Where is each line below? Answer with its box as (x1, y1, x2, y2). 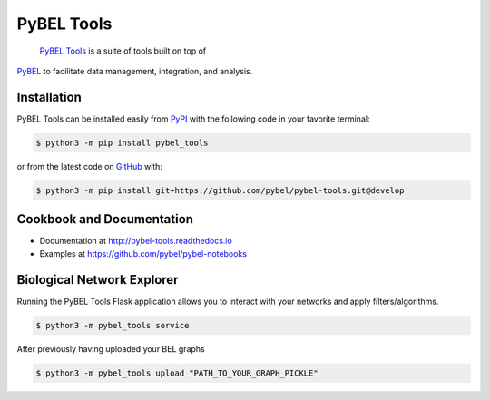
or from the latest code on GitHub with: (16, 161, 163, 171)
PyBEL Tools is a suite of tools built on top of (39, 45, 207, 56)
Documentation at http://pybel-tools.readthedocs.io (39, 236, 233, 247)
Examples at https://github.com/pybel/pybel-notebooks (39, 248, 247, 259)
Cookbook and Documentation (16, 211, 194, 227)
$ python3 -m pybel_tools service (35, 320, 190, 330)
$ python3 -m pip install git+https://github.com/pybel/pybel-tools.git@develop (35, 185, 405, 195)
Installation (16, 89, 82, 104)
